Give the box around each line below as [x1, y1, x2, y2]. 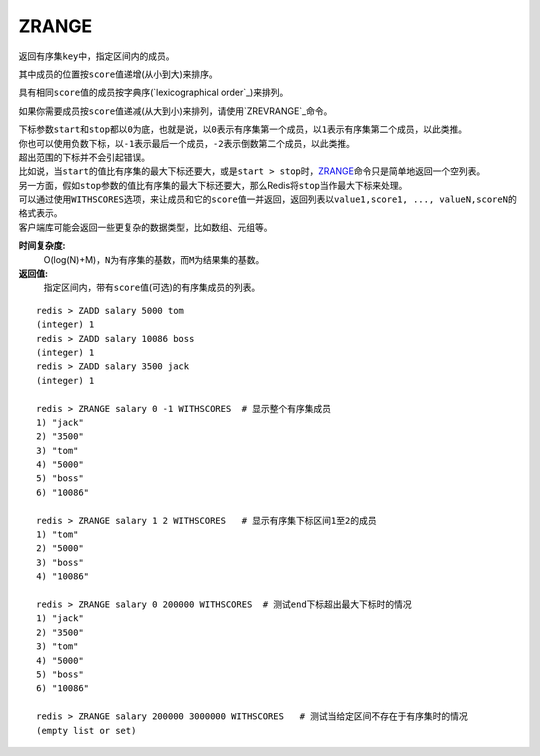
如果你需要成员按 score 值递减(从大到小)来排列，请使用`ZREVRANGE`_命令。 [18, 105, 333, 117]
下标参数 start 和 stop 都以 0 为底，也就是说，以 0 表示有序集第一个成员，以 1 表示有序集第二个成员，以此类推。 [18, 123, 468, 135]
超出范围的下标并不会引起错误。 [18, 151, 150, 163]
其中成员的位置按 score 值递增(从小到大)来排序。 [18, 68, 219, 80]
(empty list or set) [36, 725, 137, 736]
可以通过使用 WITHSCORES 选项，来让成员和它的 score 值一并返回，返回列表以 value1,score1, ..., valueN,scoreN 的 [18, 193, 517, 205]
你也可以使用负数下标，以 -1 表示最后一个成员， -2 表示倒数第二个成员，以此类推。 [18, 137, 355, 149]
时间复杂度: [18, 240, 66, 252]
